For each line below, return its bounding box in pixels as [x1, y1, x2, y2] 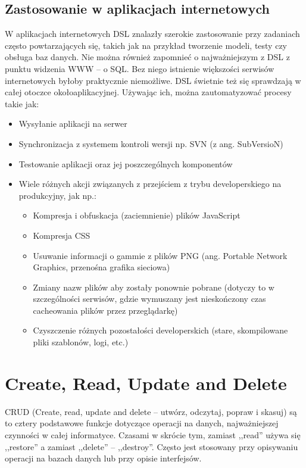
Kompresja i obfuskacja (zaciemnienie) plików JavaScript [33, 209, 241, 221]
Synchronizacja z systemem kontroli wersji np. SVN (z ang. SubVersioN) [18, 137, 283, 149]
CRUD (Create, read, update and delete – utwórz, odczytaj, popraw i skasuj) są [5, 405, 297, 417]
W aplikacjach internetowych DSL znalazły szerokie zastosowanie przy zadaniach [5, 27, 300, 40]
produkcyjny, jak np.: [18, 189, 96, 201]
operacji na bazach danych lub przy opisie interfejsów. [5, 452, 202, 464]
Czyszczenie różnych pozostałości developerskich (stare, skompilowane [33, 324, 288, 336]
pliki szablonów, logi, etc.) [33, 336, 129, 348]
